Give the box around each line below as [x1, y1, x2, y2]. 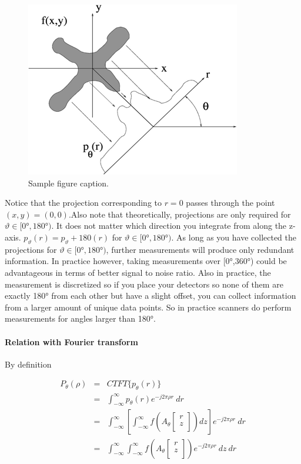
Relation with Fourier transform [5, 335, 138, 348]
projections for [5, 243, 57, 255]
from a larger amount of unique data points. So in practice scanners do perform [5, 301, 292, 313]
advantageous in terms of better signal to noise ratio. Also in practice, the [5, 266, 271, 278]
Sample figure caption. [28, 176, 109, 189]
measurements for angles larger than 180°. [5, 312, 156, 325]
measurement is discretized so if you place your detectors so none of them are [5, 278, 283, 290]
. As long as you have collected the [171, 231, 297, 243]
